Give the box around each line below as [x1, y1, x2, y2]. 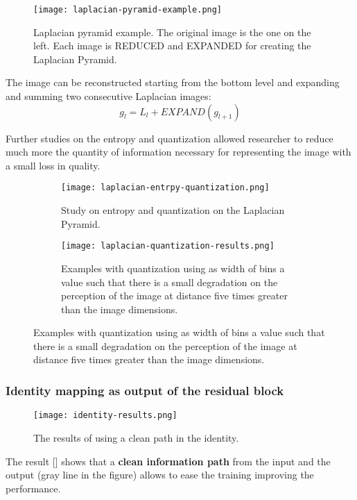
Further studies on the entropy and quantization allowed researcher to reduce [6, 131, 333, 145]
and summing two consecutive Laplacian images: [6, 89, 211, 103]
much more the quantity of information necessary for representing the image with [6, 144, 351, 159]
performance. [6, 481, 61, 495]
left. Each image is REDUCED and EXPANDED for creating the [33, 38, 311, 53]
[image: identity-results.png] [33, 410, 177, 421]
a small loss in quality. [6, 158, 101, 172]
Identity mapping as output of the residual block [6, 381, 284, 399]
